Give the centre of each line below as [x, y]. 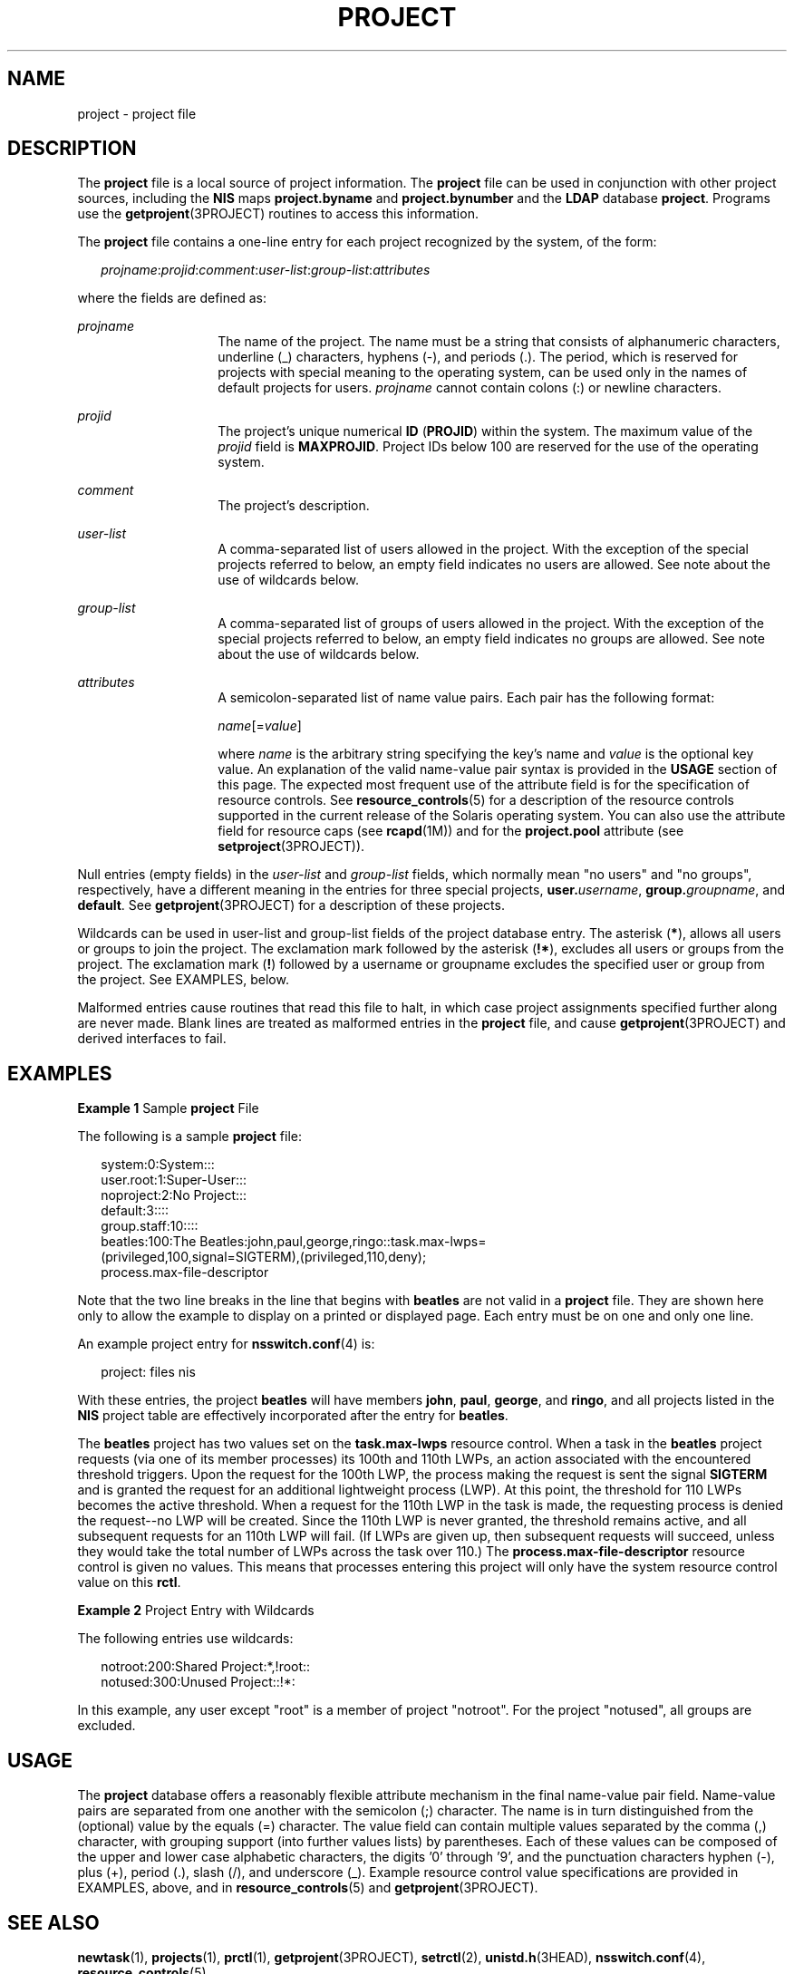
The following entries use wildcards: [185, 1639]
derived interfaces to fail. [152, 1039]
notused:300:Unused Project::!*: [198, 1682]
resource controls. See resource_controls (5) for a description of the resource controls [476, 800]
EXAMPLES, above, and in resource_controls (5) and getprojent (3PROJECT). [308, 1888]
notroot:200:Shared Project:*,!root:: [206, 1667]
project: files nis [148, 1372]
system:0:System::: [158, 1165]
